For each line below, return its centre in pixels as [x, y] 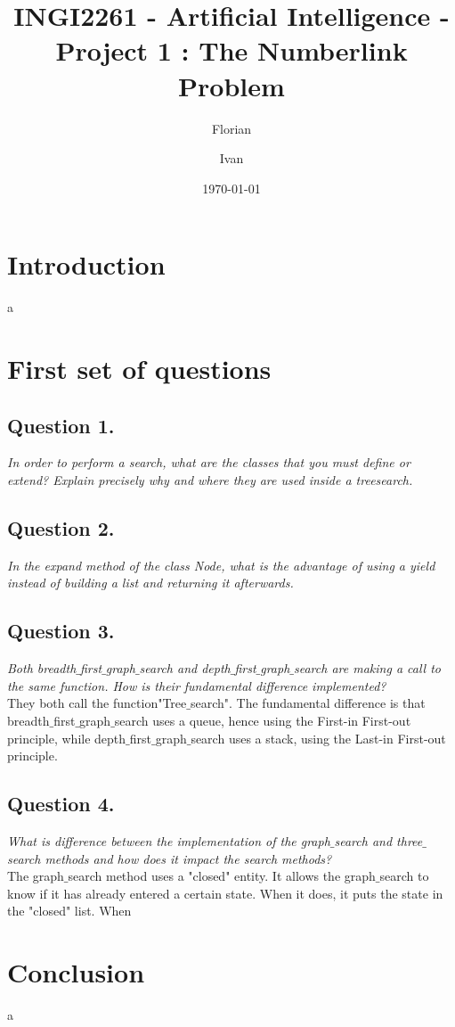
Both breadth [42, 668]
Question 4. [61, 804]
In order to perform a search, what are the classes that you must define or [209, 462]
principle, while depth [67, 738]
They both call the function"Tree [97, 703]
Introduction [86, 264]
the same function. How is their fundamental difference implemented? [197, 685]
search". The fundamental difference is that [308, 703]
